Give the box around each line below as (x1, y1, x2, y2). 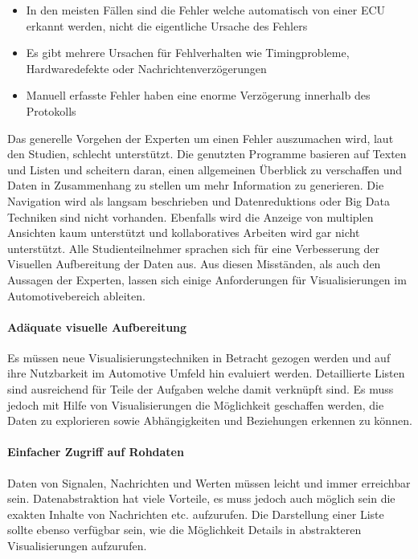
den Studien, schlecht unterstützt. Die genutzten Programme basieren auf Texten (7, 145, 407, 162)
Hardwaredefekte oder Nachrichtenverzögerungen (26, 59, 267, 76)
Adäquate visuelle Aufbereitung (7, 318, 187, 335)
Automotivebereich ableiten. (7, 287, 145, 304)
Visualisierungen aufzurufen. (7, 537, 147, 554)
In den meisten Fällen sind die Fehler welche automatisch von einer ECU (26, 2, 386, 18)
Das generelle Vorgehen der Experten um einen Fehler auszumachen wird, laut (7, 129, 394, 146)
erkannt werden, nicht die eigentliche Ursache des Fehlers (26, 17, 308, 34)
